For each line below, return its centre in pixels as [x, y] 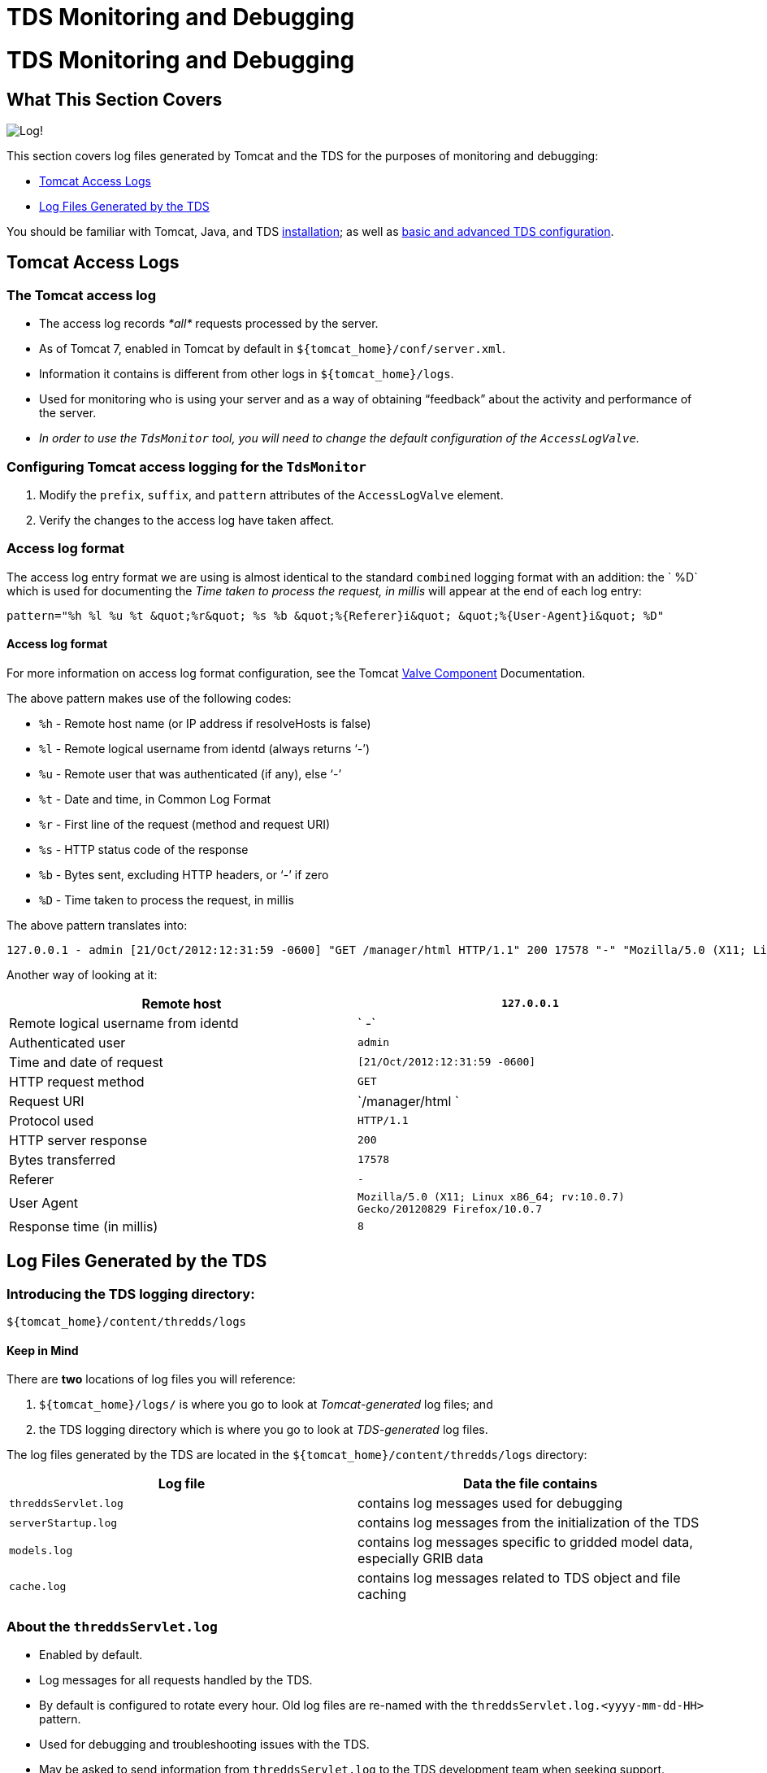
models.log [41, 1550]
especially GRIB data [420, 1559]
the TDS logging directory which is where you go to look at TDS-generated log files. [264, 1430]
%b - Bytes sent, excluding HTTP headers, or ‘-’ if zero [184, 874]
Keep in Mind [43, 1350]
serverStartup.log [63, 1523]
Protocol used [52, 1120]
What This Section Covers [115, 99]
